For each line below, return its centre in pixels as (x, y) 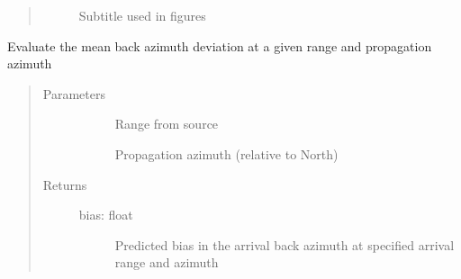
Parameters (74, 93)
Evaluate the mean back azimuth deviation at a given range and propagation (220, 45)
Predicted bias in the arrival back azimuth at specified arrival (285, 244)
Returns (65, 184)
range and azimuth (167, 262)
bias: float (106, 215)
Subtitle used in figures (142, 15)
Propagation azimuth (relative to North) (226, 153)
